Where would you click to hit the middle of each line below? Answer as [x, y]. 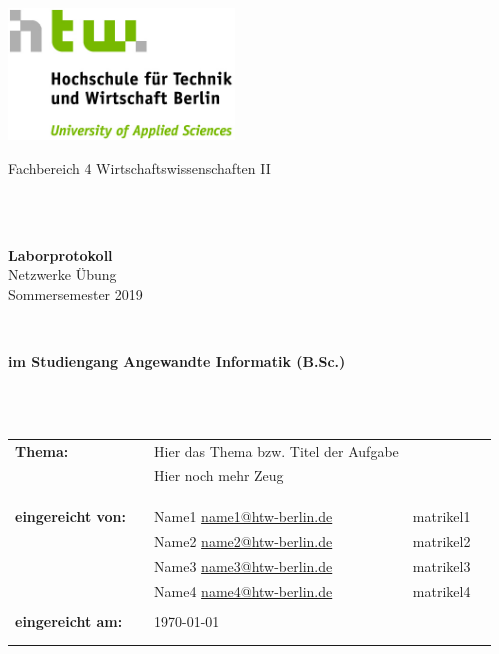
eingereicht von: [71, 516]
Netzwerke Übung [62, 274]
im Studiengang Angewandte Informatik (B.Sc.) [177, 361]
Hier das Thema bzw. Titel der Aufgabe [276, 450]
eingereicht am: [69, 620]
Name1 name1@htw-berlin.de [243, 516]
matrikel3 [441, 565]
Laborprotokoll [60, 254]
